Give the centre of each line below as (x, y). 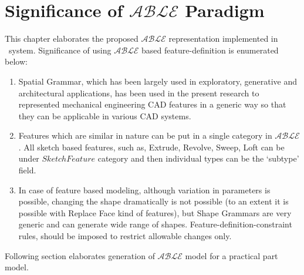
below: (16, 61)
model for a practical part (232, 255)
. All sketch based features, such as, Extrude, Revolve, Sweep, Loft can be (151, 147)
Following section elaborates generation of (80, 255)
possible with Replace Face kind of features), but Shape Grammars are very (155, 212)
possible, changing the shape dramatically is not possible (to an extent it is (153, 201)
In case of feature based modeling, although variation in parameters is (144, 190)
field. (27, 170)
